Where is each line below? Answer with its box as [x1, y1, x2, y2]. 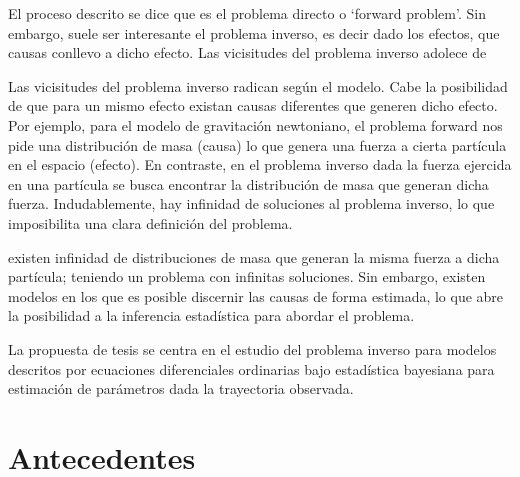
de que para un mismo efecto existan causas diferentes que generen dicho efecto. [8, 95, 498, 116]
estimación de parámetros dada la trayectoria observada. [8, 378, 354, 399]
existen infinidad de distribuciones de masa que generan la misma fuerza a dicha [8, 246, 500, 267]
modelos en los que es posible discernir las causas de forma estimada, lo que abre [8, 285, 504, 306]
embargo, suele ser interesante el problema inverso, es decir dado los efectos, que [8, 22, 500, 43]
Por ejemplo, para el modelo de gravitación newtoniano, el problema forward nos [8, 114, 503, 135]
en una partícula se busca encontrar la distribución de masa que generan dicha [8, 173, 489, 194]
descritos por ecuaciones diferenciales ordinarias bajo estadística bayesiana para [8, 358, 495, 379]
